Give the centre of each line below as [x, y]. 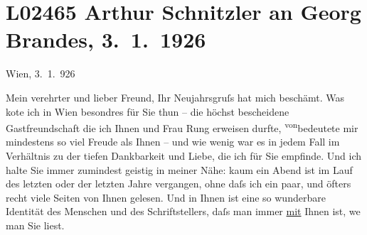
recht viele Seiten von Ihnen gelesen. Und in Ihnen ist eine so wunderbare [166, 197]
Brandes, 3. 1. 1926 [106, 39]
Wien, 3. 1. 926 [41, 73]
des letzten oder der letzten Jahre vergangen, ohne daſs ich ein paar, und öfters [179, 184]
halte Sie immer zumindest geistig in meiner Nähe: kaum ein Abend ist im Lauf [179, 169]
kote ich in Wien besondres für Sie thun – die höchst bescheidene [148, 111]
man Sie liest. [35, 225]
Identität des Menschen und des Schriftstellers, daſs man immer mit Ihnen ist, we [183, 211]
